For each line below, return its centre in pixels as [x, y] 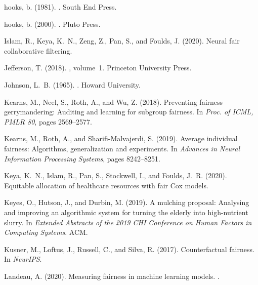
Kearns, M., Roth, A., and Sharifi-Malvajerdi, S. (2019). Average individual [121, 138]
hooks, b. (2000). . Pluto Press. [52, 24]
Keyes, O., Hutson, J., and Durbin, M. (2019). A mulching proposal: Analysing [127, 202]
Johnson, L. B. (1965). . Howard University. [72, 84]
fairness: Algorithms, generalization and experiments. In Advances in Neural [122, 148]
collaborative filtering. [38, 50]
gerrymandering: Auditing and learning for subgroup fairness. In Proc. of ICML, [129, 112]
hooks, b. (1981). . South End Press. [60, 7]
